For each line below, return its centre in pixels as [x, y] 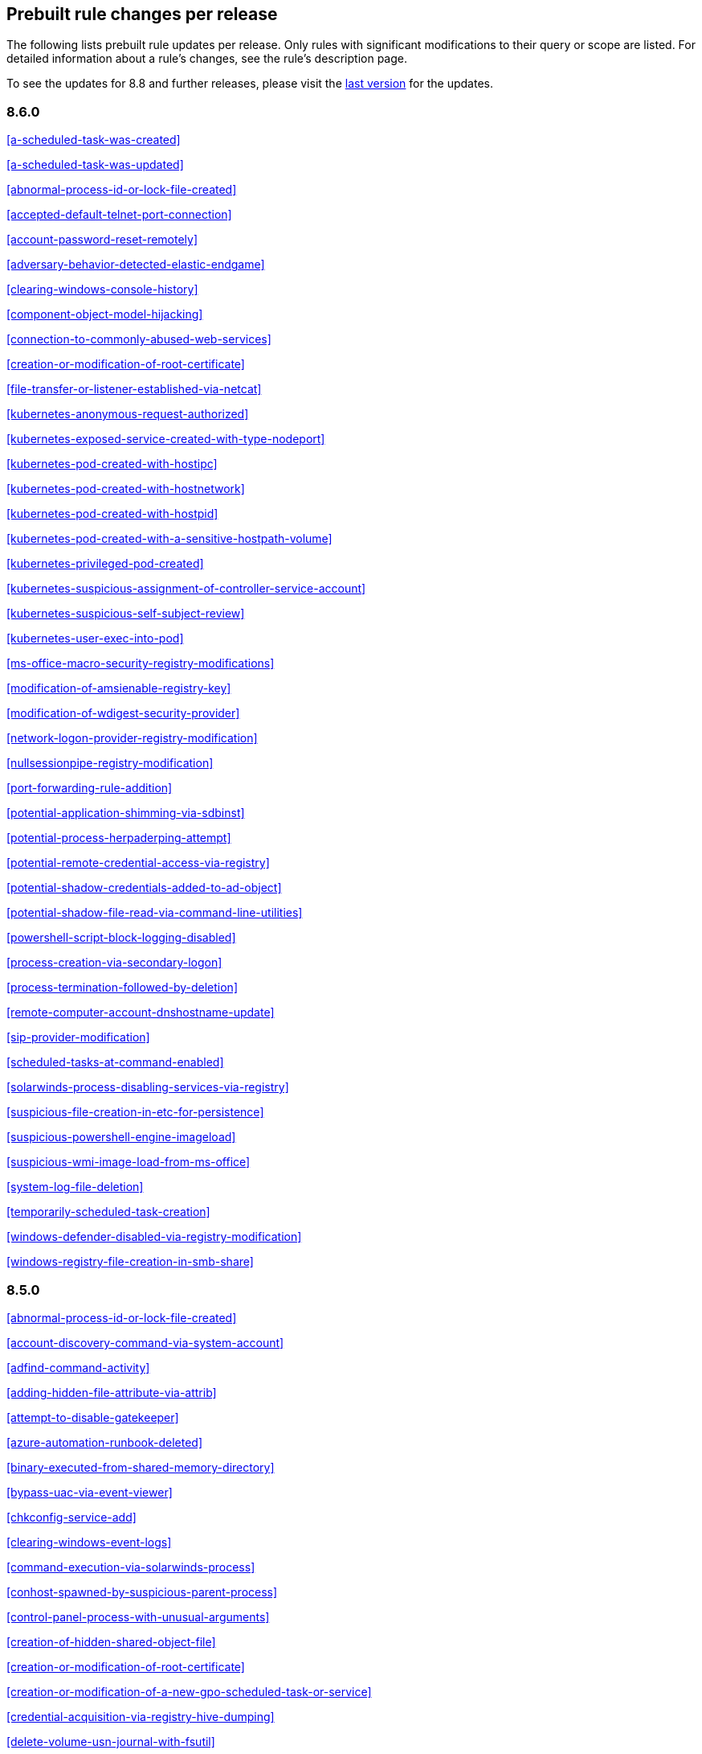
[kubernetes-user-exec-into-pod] [95, 639]
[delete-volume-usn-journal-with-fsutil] [111, 1741]
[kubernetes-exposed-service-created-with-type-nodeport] [166, 439]
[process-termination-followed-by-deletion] [122, 988]
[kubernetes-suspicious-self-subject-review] [126, 614]
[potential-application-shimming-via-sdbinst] [126, 813]
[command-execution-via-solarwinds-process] [131, 1567]
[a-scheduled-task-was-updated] [95, 165]
